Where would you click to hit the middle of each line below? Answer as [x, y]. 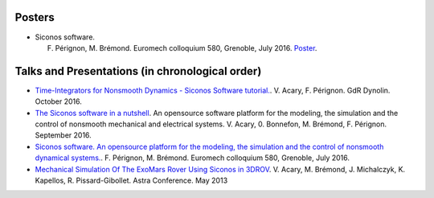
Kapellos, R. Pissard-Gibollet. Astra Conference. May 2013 [131, 180]
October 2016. [58, 101]
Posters [35, 17]
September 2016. [63, 135]
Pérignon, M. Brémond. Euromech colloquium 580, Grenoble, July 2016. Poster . [186, 47]
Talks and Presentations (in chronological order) [138, 71]
